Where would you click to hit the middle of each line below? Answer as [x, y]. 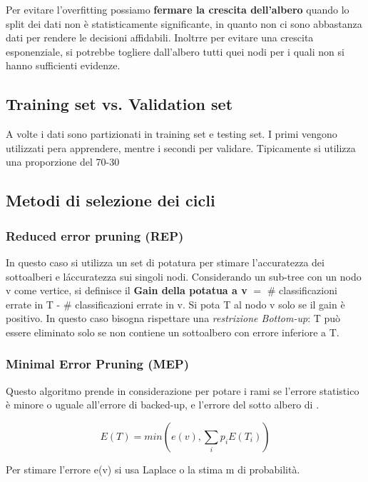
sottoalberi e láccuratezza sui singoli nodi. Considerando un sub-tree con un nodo [184, 276]
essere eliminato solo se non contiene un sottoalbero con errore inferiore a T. [173, 332]
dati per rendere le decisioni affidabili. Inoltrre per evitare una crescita [160, 37]
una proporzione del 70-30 [63, 162]
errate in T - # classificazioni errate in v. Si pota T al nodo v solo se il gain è [175, 304]
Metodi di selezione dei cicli [111, 200]
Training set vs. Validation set [119, 104]
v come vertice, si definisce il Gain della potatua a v [127, 290]
